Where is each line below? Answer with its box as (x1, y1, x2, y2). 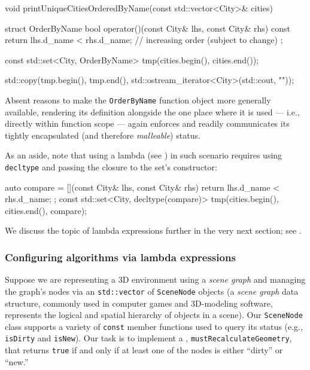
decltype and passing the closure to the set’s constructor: (5, 161, 217, 173)
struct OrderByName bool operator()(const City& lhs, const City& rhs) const (5, 22, 290, 34)
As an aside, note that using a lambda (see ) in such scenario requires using (5, 149, 282, 161)
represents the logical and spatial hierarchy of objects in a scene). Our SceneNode (5, 308, 303, 321)
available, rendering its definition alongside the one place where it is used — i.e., (5, 105, 300, 118)
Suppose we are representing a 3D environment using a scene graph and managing (5, 273, 306, 286)
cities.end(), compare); (5, 204, 87, 216)
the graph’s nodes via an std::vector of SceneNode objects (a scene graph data (5, 285, 299, 297)
